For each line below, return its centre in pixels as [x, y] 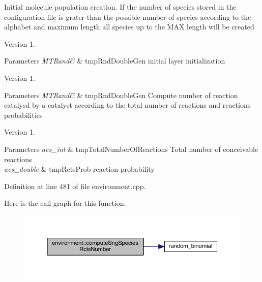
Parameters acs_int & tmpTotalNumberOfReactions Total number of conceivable [131, 149]
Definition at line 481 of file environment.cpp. [75, 186]
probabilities [23, 115]
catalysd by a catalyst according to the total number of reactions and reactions [127, 105]
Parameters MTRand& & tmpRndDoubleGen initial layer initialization [115, 61]
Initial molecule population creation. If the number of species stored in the [120, 7]
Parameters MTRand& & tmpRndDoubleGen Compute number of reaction [121, 95]
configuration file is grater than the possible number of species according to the [128, 17]
